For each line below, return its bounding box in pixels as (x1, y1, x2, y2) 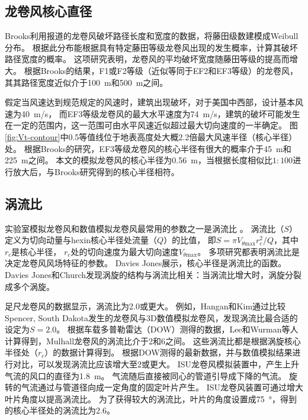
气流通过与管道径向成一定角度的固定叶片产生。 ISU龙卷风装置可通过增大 (21, 381, 303, 393)
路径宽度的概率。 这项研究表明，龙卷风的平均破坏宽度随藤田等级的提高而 (5, 53, 290, 65)
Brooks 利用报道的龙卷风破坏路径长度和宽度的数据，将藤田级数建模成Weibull (5, 30, 299, 42)
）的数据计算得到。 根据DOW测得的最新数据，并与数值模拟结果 (44, 346, 293, 358)
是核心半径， (11, 245, 62, 257)
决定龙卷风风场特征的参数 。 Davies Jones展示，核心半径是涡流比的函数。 (5, 257, 287, 269)
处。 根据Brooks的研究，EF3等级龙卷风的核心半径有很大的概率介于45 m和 (5, 142, 291, 154)
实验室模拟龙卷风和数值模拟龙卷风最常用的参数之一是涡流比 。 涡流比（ (5, 222, 284, 234)
